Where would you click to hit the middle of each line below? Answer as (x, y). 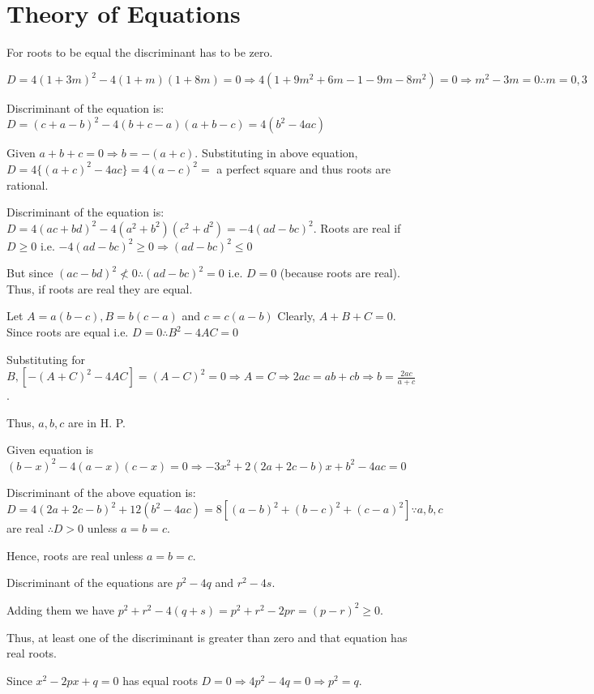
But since (30, 273)
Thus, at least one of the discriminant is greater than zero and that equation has (207, 637)
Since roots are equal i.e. (68, 332)
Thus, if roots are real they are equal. (100, 288)
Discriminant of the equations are (90, 583)
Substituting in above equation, (280, 153)
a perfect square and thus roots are (303, 168)
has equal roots (160, 680)
